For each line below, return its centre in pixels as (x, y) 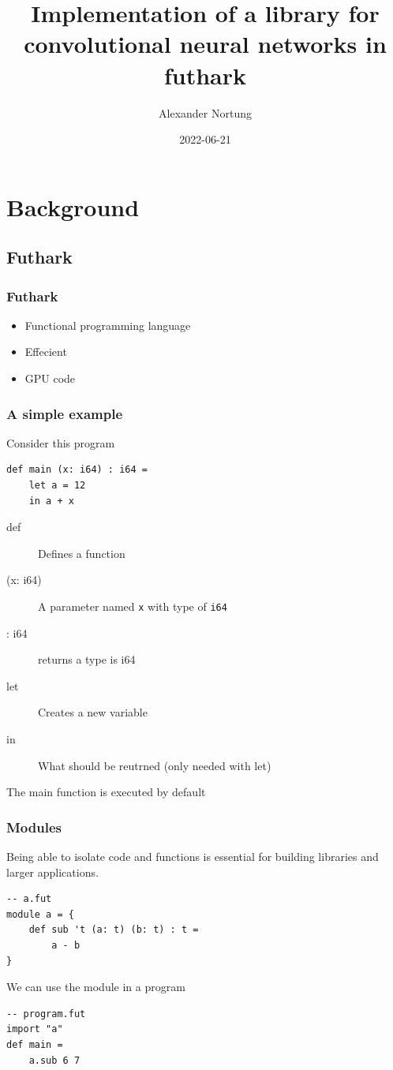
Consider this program (61, 442)
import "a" (35, 1029)
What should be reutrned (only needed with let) (155, 765)
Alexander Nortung (205, 112)
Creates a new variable (93, 712)
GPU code (50, 378)
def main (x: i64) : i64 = (77, 470)
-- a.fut (29, 899)
